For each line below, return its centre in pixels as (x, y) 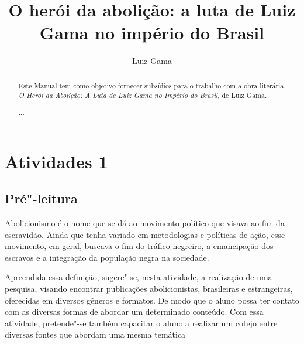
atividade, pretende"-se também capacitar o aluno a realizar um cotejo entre (141, 323)
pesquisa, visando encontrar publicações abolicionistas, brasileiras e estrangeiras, (149, 288)
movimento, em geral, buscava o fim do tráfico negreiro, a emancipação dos (139, 246)
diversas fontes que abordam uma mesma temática (95, 334)
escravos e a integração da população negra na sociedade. (107, 257)
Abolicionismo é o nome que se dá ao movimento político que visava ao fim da (145, 222)
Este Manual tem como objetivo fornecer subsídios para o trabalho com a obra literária (151, 85)
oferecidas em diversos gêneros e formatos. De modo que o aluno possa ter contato (152, 300)
